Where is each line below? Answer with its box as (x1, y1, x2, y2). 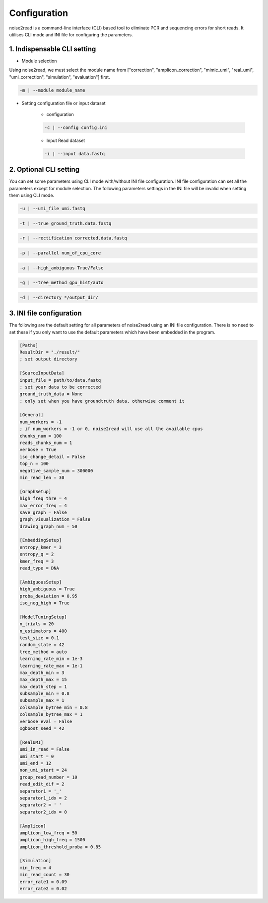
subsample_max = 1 (19, 697, 65, 703)
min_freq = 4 (19, 865, 52, 871)
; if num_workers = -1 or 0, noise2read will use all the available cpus (19, 426, 203, 432)
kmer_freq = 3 (19, 558, 54, 564)
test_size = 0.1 (19, 635, 60, 641)
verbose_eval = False (19, 718, 72, 724)
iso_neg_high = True (19, 600, 69, 606)
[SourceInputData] (19, 370, 65, 376)
